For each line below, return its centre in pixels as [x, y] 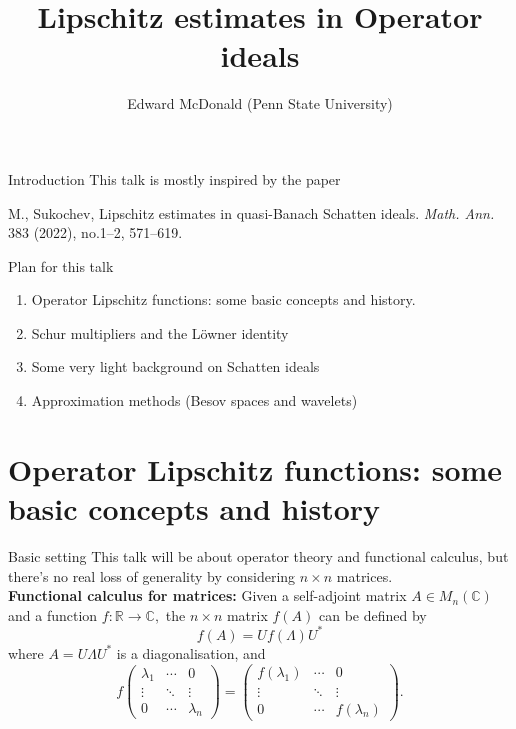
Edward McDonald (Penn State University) [260, 103]
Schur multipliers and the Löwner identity [160, 332]
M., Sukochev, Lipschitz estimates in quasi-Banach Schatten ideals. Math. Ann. [251, 212]
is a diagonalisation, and [191, 652]
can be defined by [373, 614]
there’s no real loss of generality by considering [152, 575]
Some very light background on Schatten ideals [175, 366]
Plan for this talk [61, 265]
